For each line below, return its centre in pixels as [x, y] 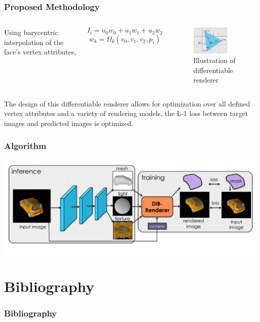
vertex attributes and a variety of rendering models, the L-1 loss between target [126, 113]
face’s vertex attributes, [40, 52]
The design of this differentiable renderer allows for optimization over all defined [127, 103]
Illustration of [214, 60]
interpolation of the [34, 42]
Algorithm [25, 145]
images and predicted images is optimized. [69, 123]
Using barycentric [31, 32]
